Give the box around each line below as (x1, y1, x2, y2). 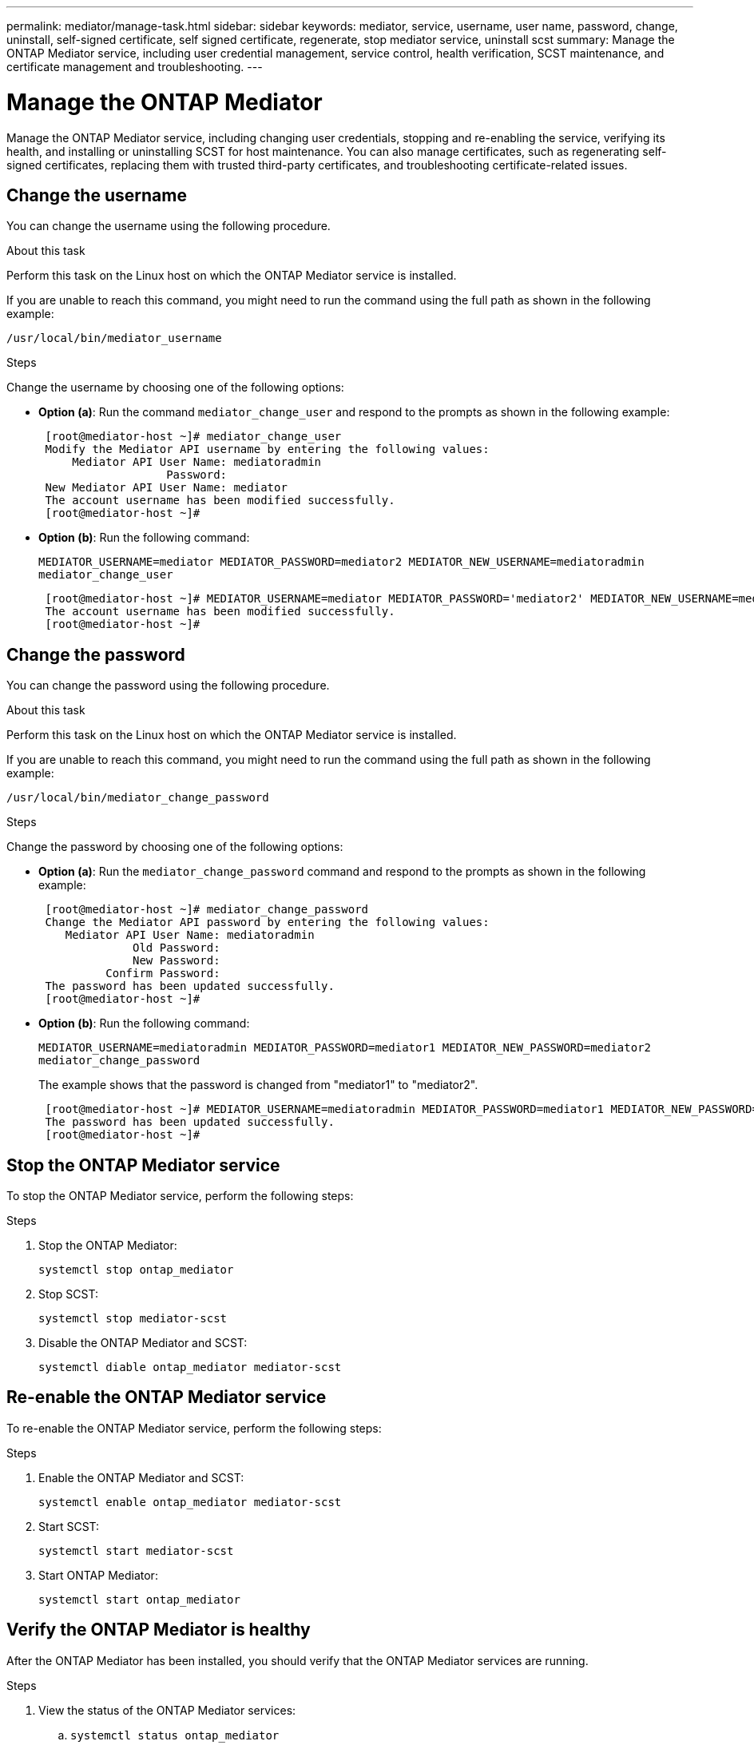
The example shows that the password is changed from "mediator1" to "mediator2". (38, 1078, 478, 1092)
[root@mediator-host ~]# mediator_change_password (45, 903, 369, 916)
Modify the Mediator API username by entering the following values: (45, 443, 490, 456)
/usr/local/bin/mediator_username (6, 332, 222, 345)
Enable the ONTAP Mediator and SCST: (38, 1470, 244, 1485)
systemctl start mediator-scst (38, 1544, 234, 1557)
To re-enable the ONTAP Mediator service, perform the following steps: (6, 1421, 382, 1435)
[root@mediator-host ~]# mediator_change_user (45, 430, 342, 443)
